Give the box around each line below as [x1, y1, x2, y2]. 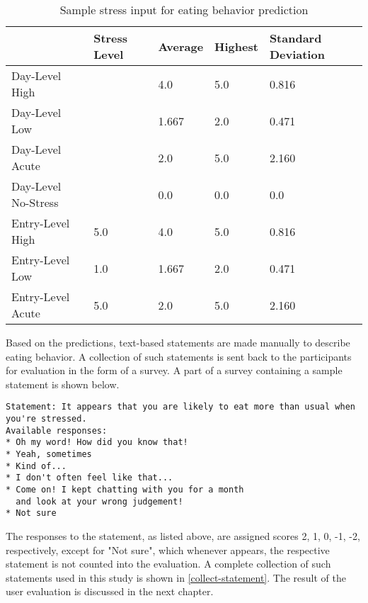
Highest [214, 38, 258, 55]
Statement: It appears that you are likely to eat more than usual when [6, 402, 355, 412]
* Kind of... [6, 461, 67, 471]
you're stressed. [6, 414, 87, 424]
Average [158, 38, 204, 55]
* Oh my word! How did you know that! [6, 437, 188, 448]
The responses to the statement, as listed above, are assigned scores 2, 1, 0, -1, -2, [6, 528, 360, 543]
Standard [269, 30, 322, 46]
